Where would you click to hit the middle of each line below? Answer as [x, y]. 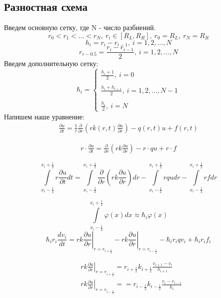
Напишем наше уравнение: [44, 116]
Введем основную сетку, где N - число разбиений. [80, 27]
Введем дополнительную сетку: [51, 63]
